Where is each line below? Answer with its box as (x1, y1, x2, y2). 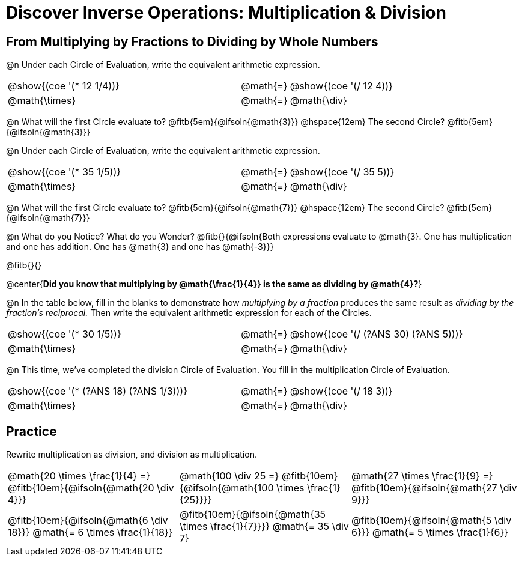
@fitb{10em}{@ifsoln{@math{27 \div (351, 482, 517, 494)
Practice (6, 423, 57, 439)
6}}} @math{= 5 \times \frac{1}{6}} (351, 526, 509, 539)
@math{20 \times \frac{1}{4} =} (8, 470, 151, 482)
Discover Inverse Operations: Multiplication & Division (6, 2, 446, 23)
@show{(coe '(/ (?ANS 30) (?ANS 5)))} (290, 328, 463, 341)
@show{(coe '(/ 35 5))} (290, 166, 395, 178)
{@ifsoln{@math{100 (179, 482, 274, 494)
